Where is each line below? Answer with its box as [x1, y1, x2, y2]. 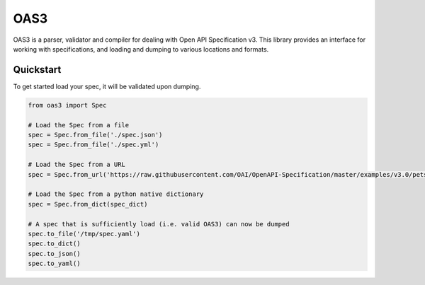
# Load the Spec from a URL [28, 161, 125, 169]
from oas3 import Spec [28, 101, 107, 109]
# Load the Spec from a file [28, 121, 130, 129]
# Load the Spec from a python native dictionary [28, 190, 204, 198]
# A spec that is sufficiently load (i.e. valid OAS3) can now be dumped [28, 220, 290, 228]
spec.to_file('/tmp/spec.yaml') [28, 230, 141, 238]
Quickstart [13, 64, 62, 76]
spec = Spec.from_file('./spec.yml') [28, 141, 159, 149]
